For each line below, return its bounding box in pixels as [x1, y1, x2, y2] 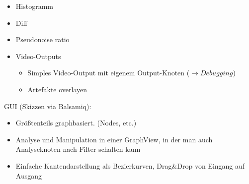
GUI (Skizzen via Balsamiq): [4, 101, 91, 111]
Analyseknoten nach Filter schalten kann [15, 144, 141, 154]
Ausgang [15, 170, 42, 181]
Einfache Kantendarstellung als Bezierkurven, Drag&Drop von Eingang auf [15, 160, 245, 171]
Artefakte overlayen [27, 84, 87, 94]
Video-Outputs [15, 51, 61, 61]
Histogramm [15, 1, 53, 11]
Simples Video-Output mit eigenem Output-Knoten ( [27, 67, 190, 78]
